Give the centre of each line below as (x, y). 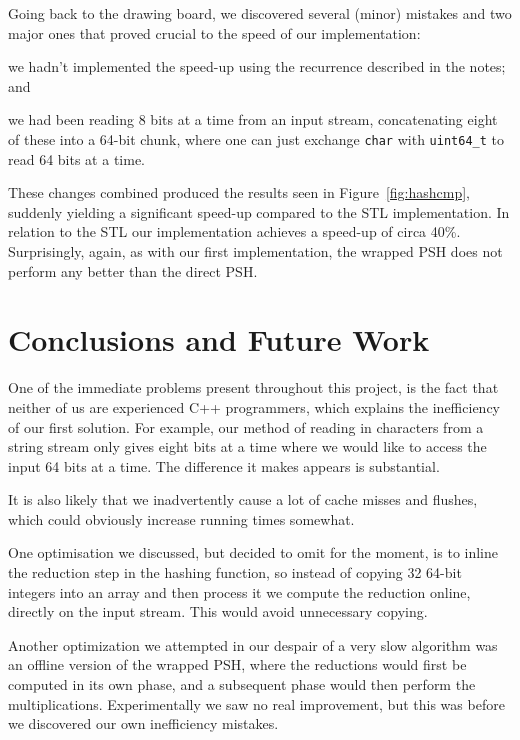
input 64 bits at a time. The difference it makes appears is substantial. (224, 465)
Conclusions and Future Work (219, 339)
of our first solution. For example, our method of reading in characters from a (246, 426)
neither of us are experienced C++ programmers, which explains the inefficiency (254, 406)
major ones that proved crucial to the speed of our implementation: (214, 32)
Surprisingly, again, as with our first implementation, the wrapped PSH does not (255, 251)
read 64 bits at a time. (76, 158)
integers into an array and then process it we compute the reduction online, (239, 591)
